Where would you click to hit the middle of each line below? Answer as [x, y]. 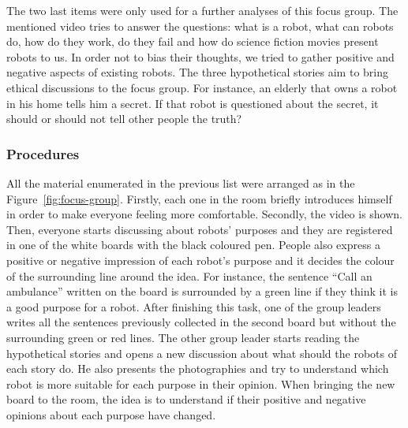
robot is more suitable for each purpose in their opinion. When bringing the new [201, 383]
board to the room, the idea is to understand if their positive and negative [186, 399]
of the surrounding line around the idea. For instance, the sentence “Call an [189, 275]
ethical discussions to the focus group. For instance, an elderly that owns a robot [202, 87]
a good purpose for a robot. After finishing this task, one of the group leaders [194, 306]
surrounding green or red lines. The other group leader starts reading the [183, 337]
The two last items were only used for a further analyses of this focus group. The [202, 10]
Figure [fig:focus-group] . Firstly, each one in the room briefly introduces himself [199, 198]
